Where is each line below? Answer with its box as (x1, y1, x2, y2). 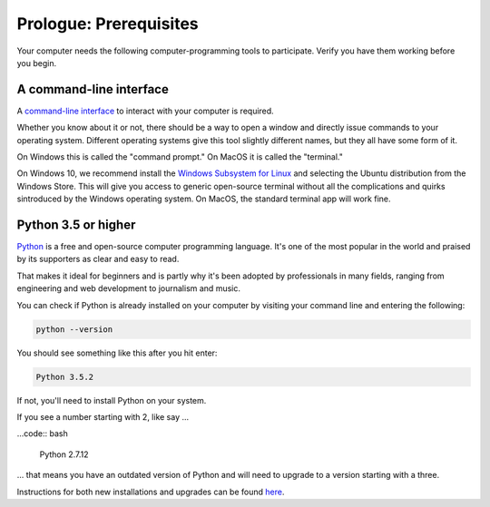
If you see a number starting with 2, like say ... (16, 411, 190, 422)
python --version (35, 324, 113, 335)
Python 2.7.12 (39, 449, 90, 460)
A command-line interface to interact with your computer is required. (16, 105, 274, 116)
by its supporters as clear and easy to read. (16, 254, 180, 265)
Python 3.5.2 (35, 372, 94, 382)
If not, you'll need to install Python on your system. (16, 395, 207, 405)
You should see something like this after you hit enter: (16, 347, 218, 358)
